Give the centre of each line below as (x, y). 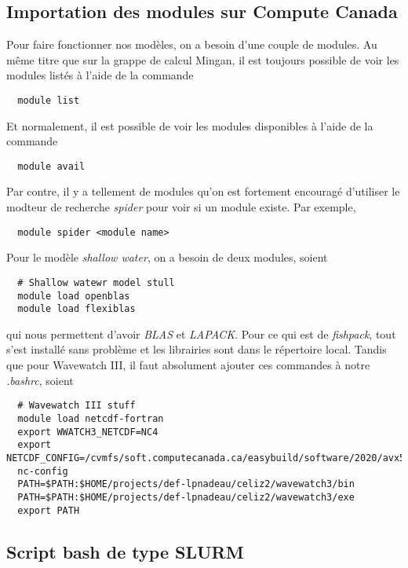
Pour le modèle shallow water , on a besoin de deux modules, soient (167, 257)
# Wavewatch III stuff (76, 406)
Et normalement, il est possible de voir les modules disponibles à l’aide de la (190, 125)
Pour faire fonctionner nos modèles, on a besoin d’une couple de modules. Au (192, 44)
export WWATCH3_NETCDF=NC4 (88, 432)
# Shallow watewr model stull (96, 282)
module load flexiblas (76, 309)
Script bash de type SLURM (125, 551)
